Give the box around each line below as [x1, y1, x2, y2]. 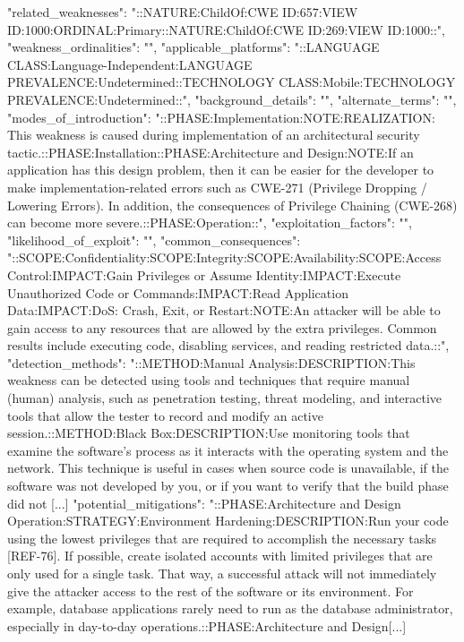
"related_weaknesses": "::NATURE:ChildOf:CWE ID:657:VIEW [7, 3, 358, 21]
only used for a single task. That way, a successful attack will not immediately [7, 564, 437, 582]
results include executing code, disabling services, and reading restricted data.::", [7, 336, 450, 355]
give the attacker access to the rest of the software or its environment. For [7, 581, 414, 600]
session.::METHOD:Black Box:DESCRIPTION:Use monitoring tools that [7, 424, 410, 442]
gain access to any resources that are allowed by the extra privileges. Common [7, 318, 437, 337]
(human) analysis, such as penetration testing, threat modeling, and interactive [7, 389, 443, 407]
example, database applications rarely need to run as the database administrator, [7, 599, 453, 618]
